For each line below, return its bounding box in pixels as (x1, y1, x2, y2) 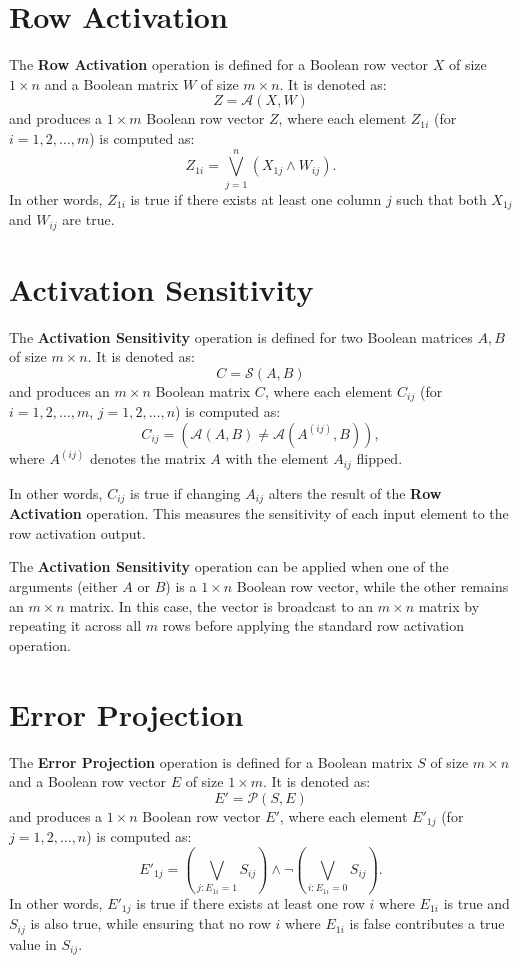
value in (9, 933, 57, 954)
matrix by (418, 595, 480, 616)
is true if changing (130, 482, 241, 503)
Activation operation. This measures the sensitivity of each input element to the (9, 503, 509, 524)
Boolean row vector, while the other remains (236, 576, 509, 597)
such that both (396, 188, 487, 209)
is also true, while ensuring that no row (30, 913, 271, 934)
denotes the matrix (89, 448, 206, 469)
